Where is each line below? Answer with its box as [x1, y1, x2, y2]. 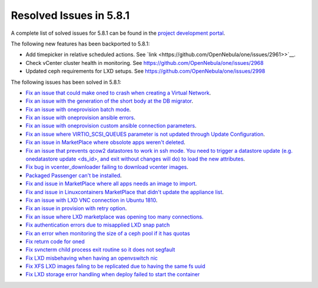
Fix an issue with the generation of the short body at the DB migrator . [25, 97, 194, 104]
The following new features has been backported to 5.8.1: [11, 40, 150, 47]
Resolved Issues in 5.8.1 [11, 9, 130, 22]
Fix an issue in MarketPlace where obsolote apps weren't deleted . [25, 139, 185, 146]
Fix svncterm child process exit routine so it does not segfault [25, 246, 175, 253]
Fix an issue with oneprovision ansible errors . [25, 114, 135, 121]
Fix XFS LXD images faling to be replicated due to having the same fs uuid [25, 263, 206, 270]
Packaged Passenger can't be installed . [25, 172, 122, 179]
